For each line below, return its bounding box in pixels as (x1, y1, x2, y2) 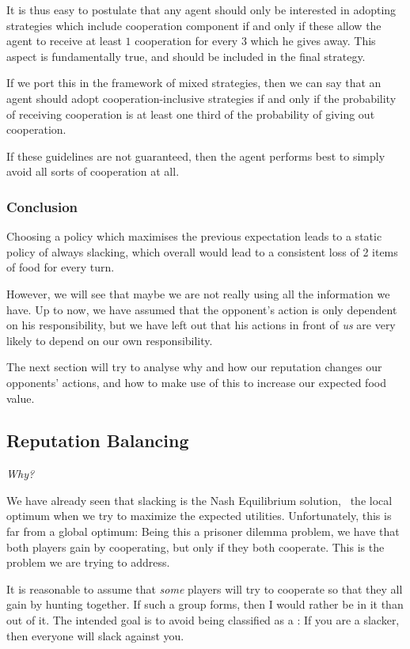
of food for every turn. (6, 259, 115, 275)
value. (6, 389, 35, 406)
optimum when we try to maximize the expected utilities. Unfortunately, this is (6, 507, 392, 524)
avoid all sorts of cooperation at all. (6, 163, 180, 180)
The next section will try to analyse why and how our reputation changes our (6, 359, 382, 375)
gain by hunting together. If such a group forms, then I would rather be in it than (6, 596, 404, 613)
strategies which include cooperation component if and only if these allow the (6, 17, 382, 33)
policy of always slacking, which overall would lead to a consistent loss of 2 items (6, 243, 398, 260)
